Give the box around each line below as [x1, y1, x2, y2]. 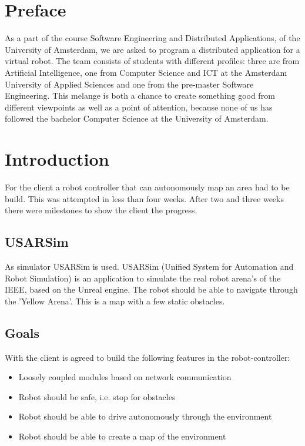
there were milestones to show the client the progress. [5, 204, 197, 216]
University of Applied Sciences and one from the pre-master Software [5, 78, 254, 90]
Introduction [5, 147, 109, 171]
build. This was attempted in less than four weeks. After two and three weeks [5, 192, 284, 204]
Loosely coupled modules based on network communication [18, 371, 232, 383]
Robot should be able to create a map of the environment [18, 430, 226, 442]
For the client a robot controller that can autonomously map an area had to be [5, 181, 290, 193]
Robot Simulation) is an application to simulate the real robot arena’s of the [5, 271, 281, 284]
